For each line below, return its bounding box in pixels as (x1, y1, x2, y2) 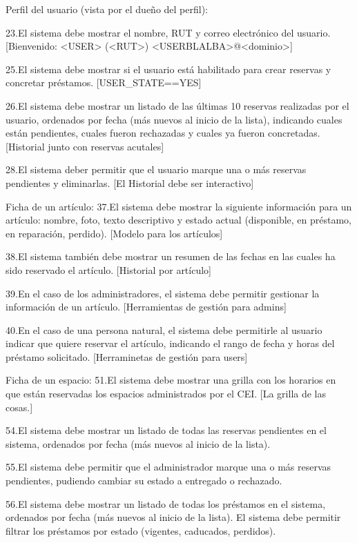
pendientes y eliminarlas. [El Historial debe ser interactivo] (6, 175, 254, 190)
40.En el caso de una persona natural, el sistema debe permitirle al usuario (6, 322, 322, 337)
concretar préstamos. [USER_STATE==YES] (6, 75, 202, 90)
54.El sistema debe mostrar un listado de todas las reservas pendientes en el (6, 423, 327, 437)
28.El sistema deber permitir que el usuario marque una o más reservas (6, 162, 307, 177)
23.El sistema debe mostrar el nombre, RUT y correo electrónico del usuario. (6, 25, 331, 39)
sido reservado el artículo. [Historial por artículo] (6, 262, 211, 277)
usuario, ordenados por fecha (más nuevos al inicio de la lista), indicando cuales (6, 112, 342, 126)
